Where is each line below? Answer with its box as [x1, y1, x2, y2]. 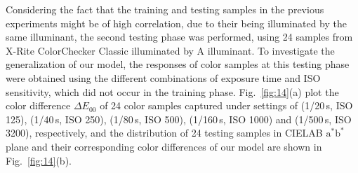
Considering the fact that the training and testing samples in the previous [6, 2, 324, 16]
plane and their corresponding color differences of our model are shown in [6, 139, 322, 153]
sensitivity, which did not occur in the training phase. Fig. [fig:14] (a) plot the [6, 84, 339, 99]
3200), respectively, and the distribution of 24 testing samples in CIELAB [6, 125, 323, 140]
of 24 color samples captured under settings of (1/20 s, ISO [100, 98, 353, 113]
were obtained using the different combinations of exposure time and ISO [6, 70, 321, 85]
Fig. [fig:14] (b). [6, 153, 72, 167]
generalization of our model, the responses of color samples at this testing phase [6, 57, 350, 71]
